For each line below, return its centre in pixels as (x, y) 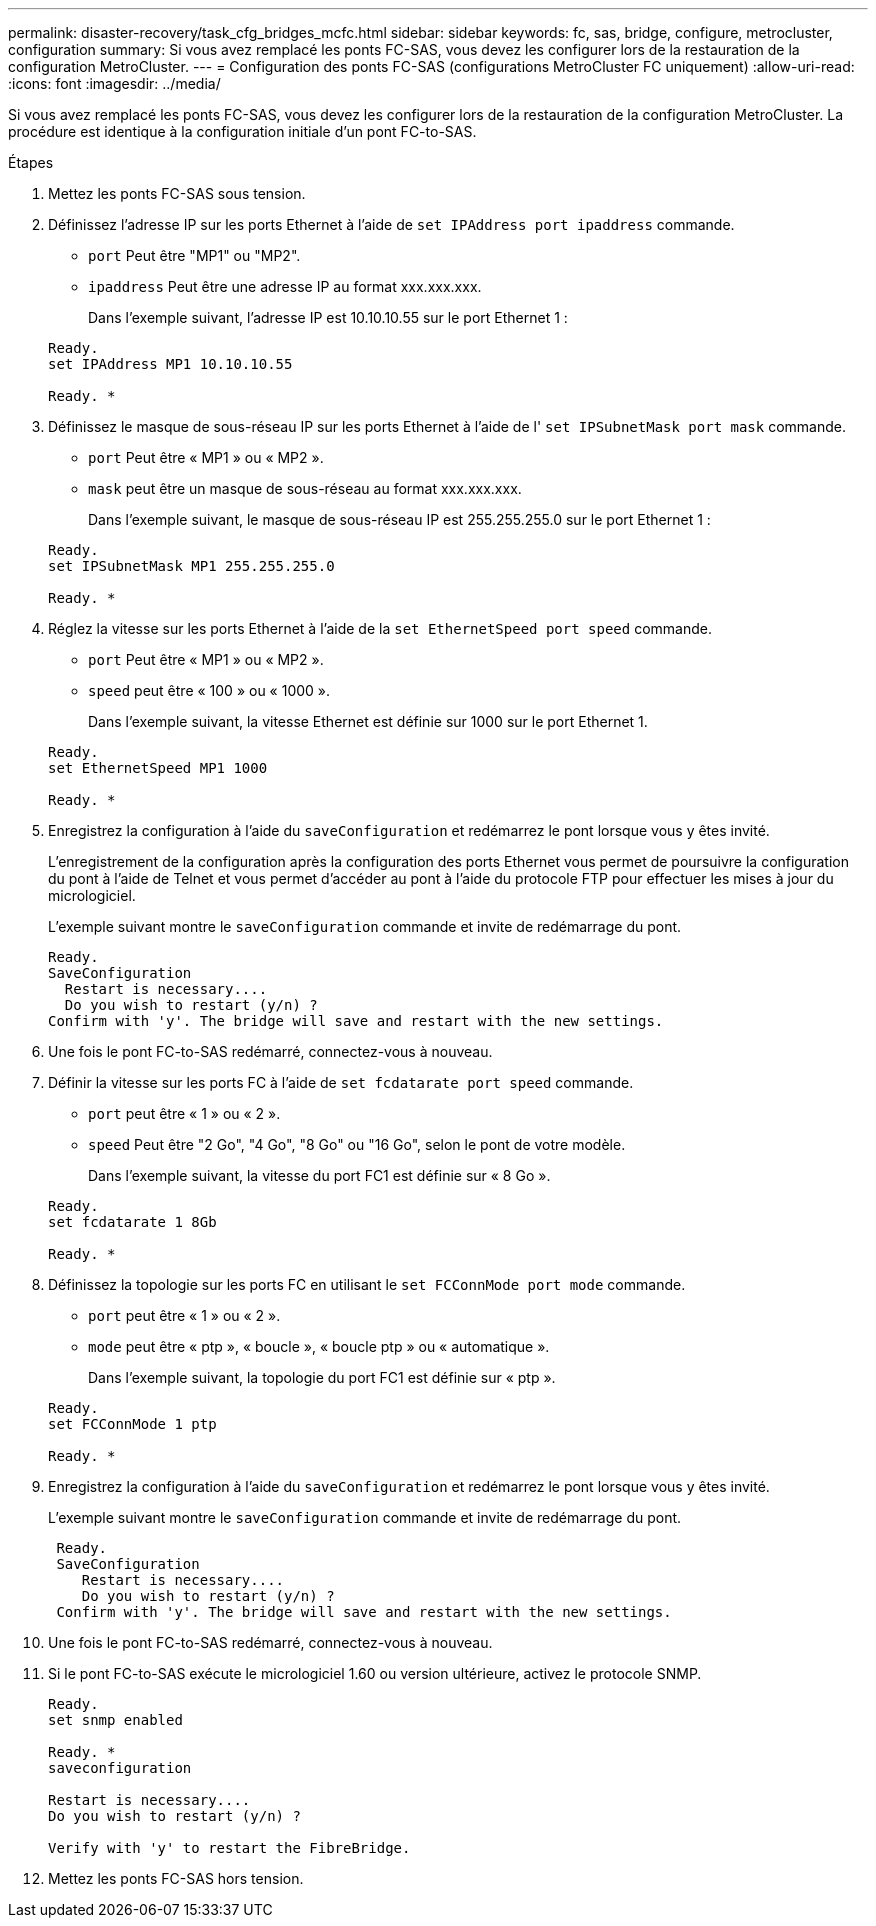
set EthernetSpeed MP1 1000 (158, 768)
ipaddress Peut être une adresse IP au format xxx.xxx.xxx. (285, 286)
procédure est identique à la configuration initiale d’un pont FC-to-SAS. (242, 131)
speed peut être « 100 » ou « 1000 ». (209, 690)
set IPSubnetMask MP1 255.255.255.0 (191, 566)
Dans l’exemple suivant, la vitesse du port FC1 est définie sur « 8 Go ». (319, 1175)
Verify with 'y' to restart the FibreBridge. (229, 1848)
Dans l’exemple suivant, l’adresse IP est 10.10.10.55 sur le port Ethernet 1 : (328, 317)
